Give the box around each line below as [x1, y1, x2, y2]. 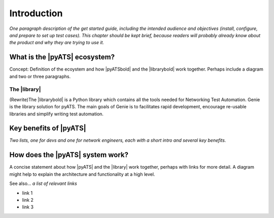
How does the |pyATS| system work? [9, 150, 129, 160]
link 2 [22, 197, 34, 203]
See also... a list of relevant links [9, 180, 77, 186]
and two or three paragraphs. [9, 73, 71, 79]
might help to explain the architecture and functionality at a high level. [9, 171, 155, 177]
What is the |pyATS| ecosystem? [9, 53, 115, 61]
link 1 [22, 190, 33, 196]
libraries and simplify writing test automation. [9, 111, 104, 117]
